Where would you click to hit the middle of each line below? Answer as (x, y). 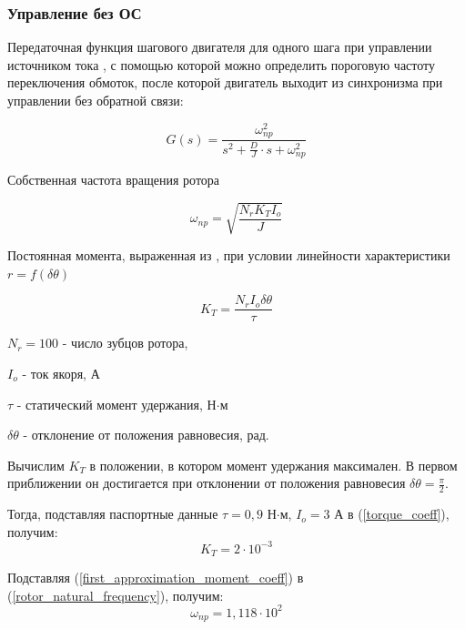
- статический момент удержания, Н (116, 404)
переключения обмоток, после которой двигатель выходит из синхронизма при (225, 82)
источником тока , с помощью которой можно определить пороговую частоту (221, 64)
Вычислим (36, 465)
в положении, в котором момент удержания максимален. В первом (273, 465)
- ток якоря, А (61, 373)
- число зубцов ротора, (125, 343)
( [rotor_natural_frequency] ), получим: (116, 595)
